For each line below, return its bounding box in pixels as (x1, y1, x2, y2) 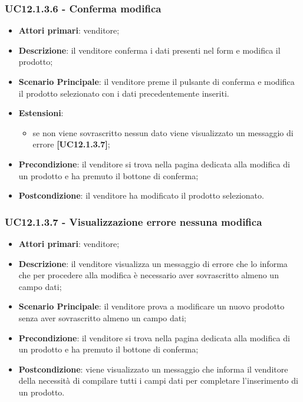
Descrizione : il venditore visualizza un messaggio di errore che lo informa (18, 257, 288, 269)
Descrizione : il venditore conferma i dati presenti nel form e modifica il (18, 44, 281, 56)
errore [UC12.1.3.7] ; (32, 138, 110, 150)
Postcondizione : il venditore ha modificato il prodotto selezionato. (18, 189, 264, 202)
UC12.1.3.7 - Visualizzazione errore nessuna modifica (5, 214, 262, 229)
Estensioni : (18, 107, 64, 119)
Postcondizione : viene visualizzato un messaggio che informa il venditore (18, 363, 288, 375)
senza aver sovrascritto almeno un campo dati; (18, 311, 187, 324)
